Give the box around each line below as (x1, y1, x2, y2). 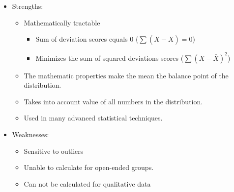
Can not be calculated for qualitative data (24, 178, 151, 189)
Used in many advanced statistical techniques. (24, 113, 163, 123)
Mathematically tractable (24, 17, 100, 27)
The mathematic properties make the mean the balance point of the (24, 70, 229, 80)
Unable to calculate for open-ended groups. (24, 162, 154, 172)
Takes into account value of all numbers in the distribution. (24, 96, 203, 106)
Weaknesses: (12, 129, 49, 140)
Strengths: (12, 1, 43, 11)
